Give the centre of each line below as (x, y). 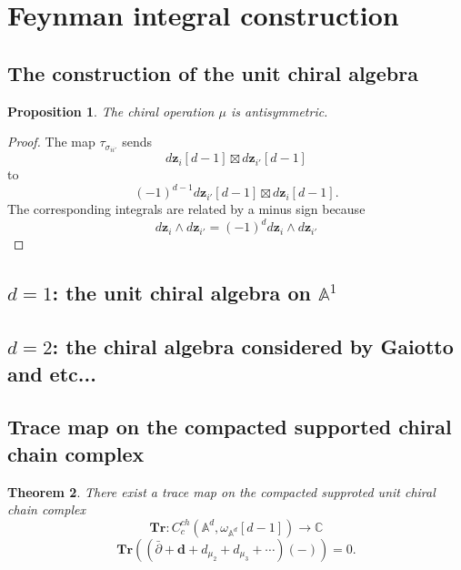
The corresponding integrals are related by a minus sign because (186, 209)
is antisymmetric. (279, 111)
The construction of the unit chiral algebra (213, 72)
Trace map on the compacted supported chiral (230, 427)
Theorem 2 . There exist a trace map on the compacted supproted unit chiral (221, 491)
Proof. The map (51, 142)
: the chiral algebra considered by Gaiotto (253, 346)
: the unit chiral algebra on (181, 293)
